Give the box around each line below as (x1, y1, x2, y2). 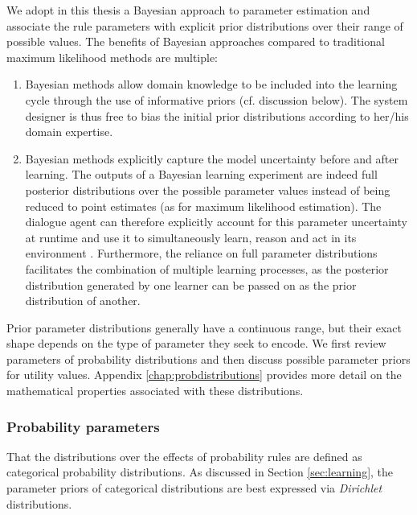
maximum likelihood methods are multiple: (6, 48, 219, 65)
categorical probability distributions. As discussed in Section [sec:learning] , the (6, 463, 394, 480)
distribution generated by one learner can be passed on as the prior (25, 276, 357, 293)
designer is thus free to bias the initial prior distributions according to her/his (25, 107, 409, 124)
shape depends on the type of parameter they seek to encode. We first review (6, 335, 386, 352)
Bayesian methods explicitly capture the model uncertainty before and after (25, 150, 399, 167)
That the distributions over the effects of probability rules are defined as (6, 447, 362, 464)
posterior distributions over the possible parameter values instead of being (25, 181, 390, 198)
